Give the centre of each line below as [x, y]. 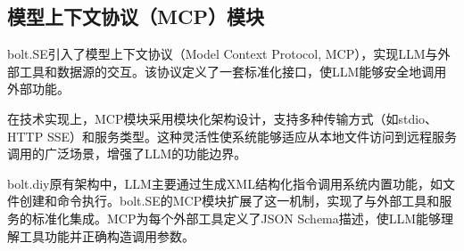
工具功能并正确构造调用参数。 [107, 235]
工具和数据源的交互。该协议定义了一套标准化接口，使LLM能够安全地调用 [233, 71]
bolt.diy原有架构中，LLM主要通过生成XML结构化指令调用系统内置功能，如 [225, 183]
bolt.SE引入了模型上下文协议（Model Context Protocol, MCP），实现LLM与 [223, 54]
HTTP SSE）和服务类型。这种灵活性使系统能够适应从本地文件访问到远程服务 [232, 136]
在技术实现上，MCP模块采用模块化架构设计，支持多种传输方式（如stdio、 [223, 118]
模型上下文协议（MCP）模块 [136, 16]
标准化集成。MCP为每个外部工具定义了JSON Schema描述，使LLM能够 [236, 218]
